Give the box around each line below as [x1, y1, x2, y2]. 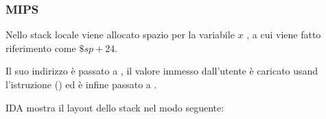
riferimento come [5, 40, 76, 55]
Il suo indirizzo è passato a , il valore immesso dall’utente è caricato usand [5, 64, 318, 78]
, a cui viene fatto [246, 27, 321, 42]
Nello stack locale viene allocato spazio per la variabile [5, 27, 235, 42]
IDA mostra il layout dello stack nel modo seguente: [5, 100, 224, 114]
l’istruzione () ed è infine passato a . [5, 77, 157, 91]
